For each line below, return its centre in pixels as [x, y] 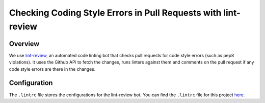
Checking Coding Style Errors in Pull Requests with [115, 13]
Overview [24, 44]
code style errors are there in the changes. [52, 69]
